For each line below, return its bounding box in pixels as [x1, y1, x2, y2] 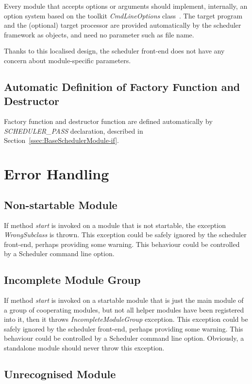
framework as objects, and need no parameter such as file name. [4, 29, 194, 39]
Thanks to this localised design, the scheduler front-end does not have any [4, 46, 225, 56]
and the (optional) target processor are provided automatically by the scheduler [4, 20, 241, 30]
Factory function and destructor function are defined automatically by [4, 116, 213, 126]
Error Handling [4, 164, 109, 184]
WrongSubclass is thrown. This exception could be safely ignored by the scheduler [4, 229, 247, 240]
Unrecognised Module [4, 367, 116, 382]
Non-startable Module [4, 197, 118, 212]
